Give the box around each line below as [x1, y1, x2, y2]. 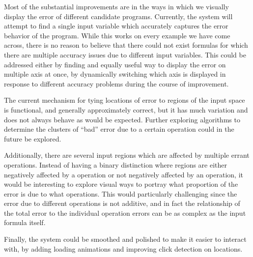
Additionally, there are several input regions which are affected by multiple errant [4, 150, 250, 160]
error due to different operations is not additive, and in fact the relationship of [4, 198, 240, 208]
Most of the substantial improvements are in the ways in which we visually [4, 1, 229, 11]
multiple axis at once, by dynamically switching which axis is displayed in [4, 69, 226, 79]
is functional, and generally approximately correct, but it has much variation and [4, 104, 248, 114]
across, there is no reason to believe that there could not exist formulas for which [4, 40, 248, 50]
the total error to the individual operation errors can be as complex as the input [4, 207, 246, 218]
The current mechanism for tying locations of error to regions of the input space [4, 95, 245, 105]
